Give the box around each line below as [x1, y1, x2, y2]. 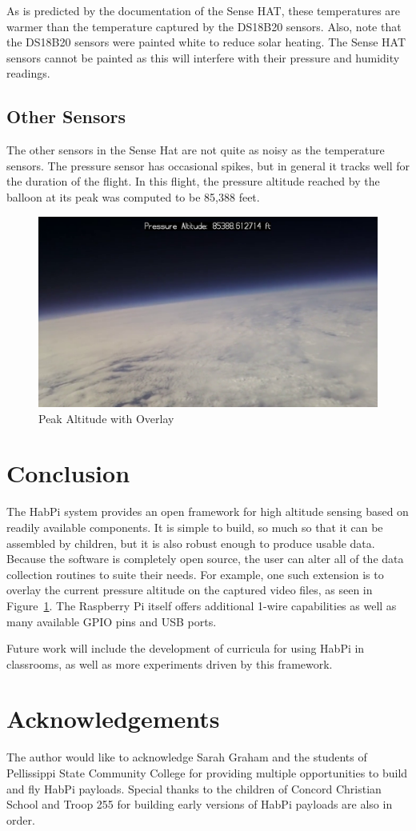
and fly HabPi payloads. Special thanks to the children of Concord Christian [6, 780, 382, 797]
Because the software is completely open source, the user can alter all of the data [6, 550, 404, 567]
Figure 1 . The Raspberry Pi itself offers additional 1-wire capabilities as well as [6, 597, 397, 613]
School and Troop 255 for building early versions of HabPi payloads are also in [6, 796, 393, 813]
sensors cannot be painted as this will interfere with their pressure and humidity [6, 49, 400, 66]
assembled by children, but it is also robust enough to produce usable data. [6, 534, 375, 551]
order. [6, 811, 35, 828]
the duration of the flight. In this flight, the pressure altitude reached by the [6, 173, 380, 190]
